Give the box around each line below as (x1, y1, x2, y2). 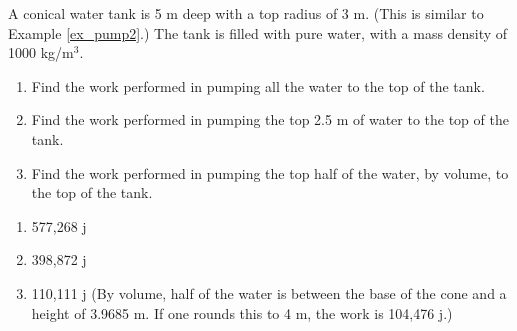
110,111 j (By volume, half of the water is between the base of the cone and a (31, 282, 507, 303)
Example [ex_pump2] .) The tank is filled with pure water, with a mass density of (8, 22, 508, 43)
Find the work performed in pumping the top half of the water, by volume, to (31, 162, 509, 183)
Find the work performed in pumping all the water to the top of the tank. (31, 75, 485, 96)
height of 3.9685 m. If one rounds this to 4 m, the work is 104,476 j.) (31, 302, 453, 323)
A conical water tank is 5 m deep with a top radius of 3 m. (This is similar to (8, 3, 484, 23)
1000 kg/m (8, 42, 74, 63)
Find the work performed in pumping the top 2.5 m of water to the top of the (31, 109, 509, 130)
